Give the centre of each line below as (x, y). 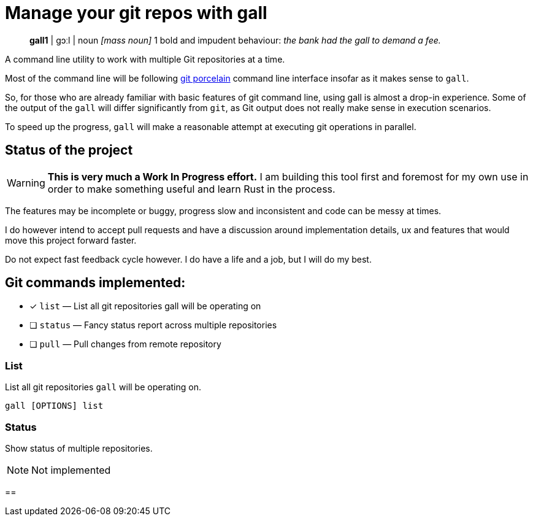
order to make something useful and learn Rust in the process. (191, 189)
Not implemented (71, 470)
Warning (26, 183)
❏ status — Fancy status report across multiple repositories (153, 325)
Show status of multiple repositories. (79, 448)
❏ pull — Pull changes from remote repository (125, 344)
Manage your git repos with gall (136, 13)
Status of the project (69, 150)
